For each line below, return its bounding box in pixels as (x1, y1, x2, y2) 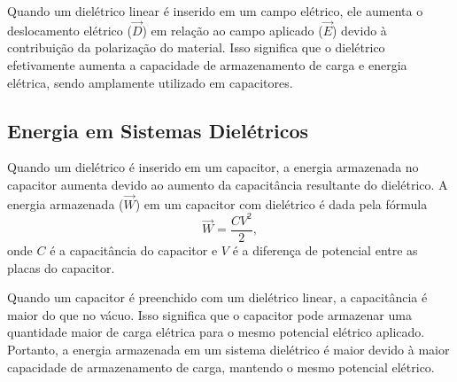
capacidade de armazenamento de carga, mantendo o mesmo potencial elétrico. (7, 357, 435, 376)
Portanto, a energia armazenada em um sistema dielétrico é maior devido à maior (7, 339, 450, 358)
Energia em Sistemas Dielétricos (7, 116, 309, 144)
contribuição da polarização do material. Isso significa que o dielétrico (7, 38, 385, 57)
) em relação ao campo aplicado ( (142, 20, 323, 39)
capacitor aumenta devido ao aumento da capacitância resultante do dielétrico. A (7, 175, 448, 193)
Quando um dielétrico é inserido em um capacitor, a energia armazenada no (7, 158, 419, 176)
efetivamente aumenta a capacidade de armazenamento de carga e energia (7, 56, 407, 74)
